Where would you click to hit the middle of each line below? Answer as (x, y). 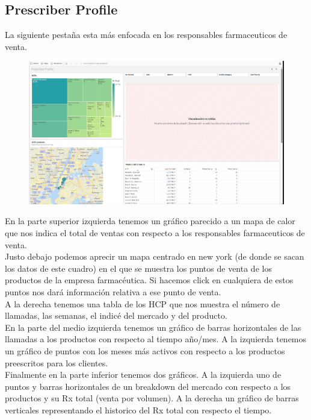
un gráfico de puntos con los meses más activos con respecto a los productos (145, 351)
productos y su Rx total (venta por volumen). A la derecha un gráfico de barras (152, 398)
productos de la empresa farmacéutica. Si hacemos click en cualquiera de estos (149, 280)
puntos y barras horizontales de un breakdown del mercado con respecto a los (148, 386)
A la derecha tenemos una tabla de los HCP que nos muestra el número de (143, 303)
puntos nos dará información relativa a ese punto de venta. (113, 292)
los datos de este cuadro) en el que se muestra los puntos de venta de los (138, 268)
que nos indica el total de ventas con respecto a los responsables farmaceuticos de (155, 233)
